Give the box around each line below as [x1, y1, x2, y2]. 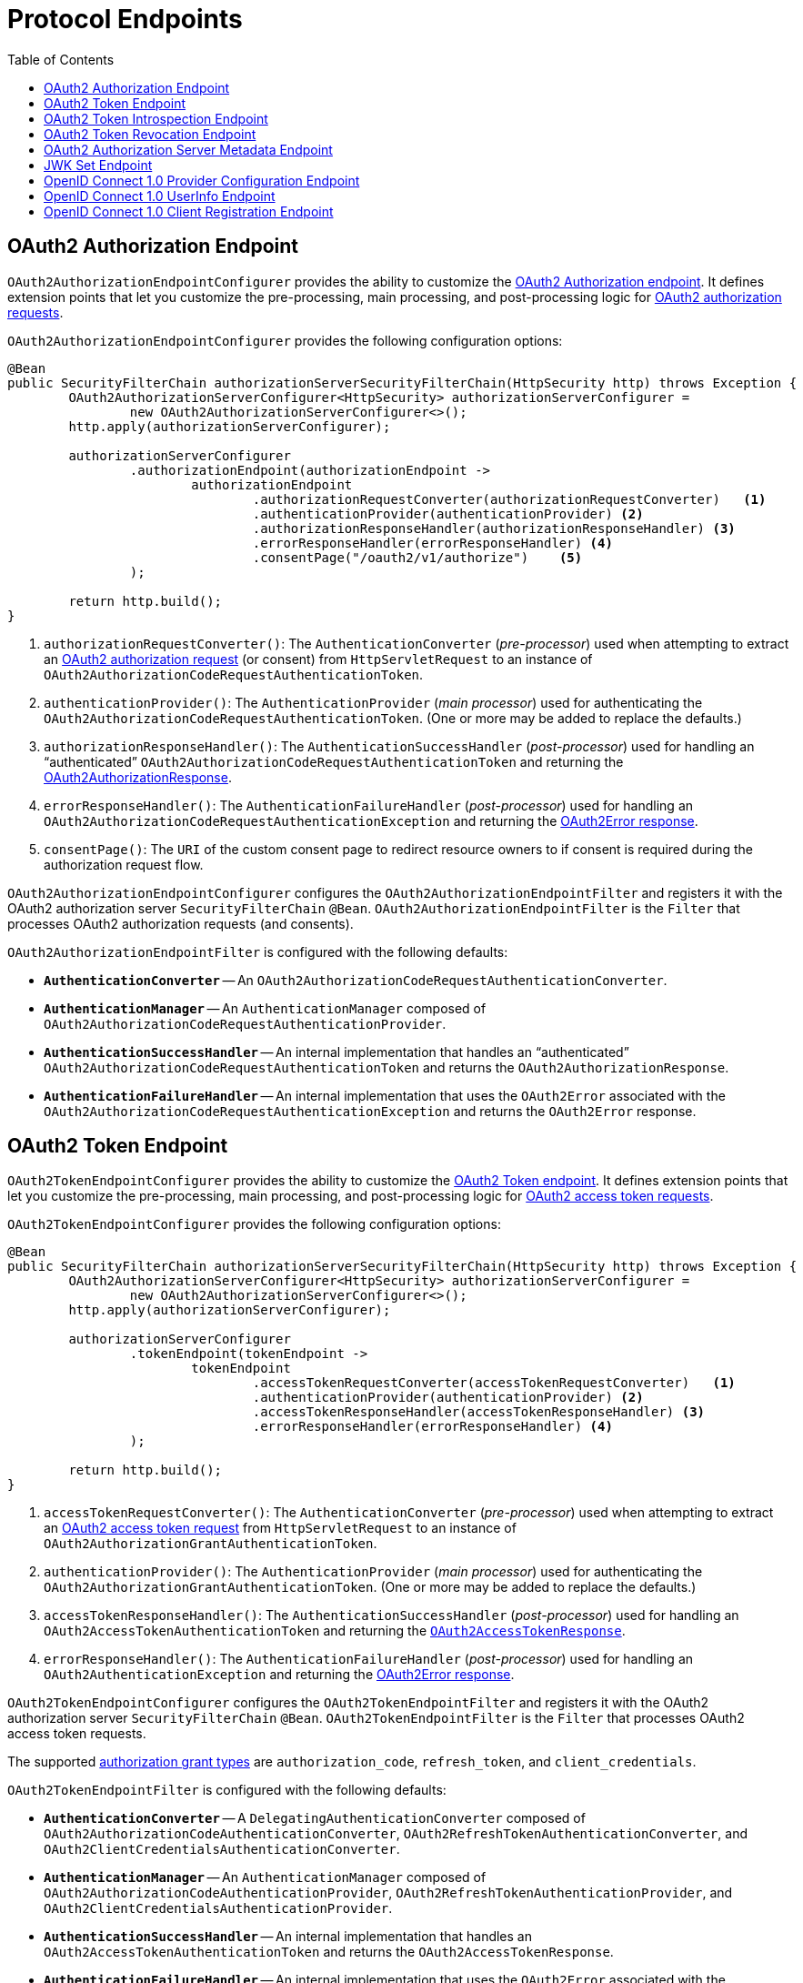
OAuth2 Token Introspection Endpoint [44, 110, 268, 126]
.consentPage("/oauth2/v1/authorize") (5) [252, 549, 583, 565]
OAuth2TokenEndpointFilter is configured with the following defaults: [7, 1782, 447, 1798]
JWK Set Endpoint [44, 156, 153, 173]
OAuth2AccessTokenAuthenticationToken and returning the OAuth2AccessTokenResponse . [44, 1623, 626, 1639]
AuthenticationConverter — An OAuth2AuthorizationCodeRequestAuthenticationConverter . [44, 971, 667, 988]
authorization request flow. [44, 856, 204, 872]
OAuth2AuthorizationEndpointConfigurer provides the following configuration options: [7, 332, 563, 348]
